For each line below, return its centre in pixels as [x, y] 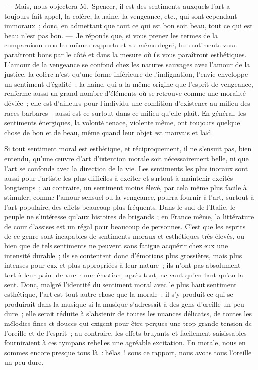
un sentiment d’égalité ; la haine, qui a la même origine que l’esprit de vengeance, [129, 83]
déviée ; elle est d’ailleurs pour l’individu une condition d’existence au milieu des [127, 103]
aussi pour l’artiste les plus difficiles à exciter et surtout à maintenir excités [119, 178]
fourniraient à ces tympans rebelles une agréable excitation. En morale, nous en [125, 343]
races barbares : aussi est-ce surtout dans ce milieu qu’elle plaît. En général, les [125, 113]
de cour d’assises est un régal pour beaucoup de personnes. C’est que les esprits [125, 226]
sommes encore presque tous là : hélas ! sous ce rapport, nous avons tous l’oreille [128, 352]
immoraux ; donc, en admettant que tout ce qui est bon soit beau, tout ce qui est [129, 25]
